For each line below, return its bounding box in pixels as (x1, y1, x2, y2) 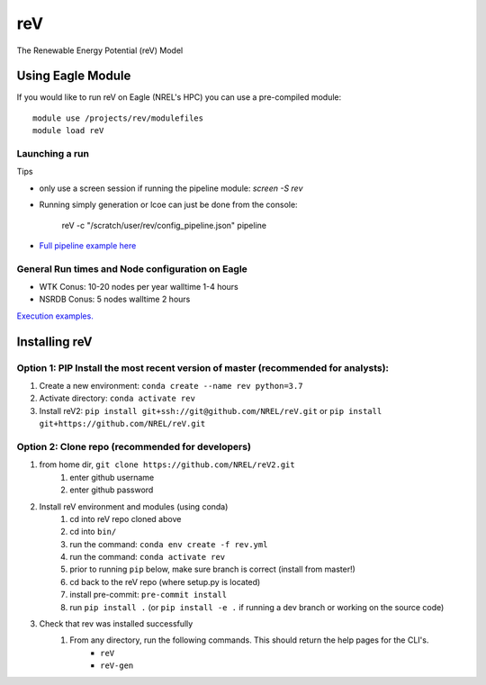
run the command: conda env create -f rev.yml (69, 538, 268, 549)
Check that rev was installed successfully (39, 618, 193, 629)
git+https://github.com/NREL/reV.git (39, 419, 206, 429)
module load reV (32, 126, 104, 136)
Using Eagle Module (16, 68, 131, 84)
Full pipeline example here (39, 239, 137, 251)
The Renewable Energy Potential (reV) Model (16, 45, 184, 56)
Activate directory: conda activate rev (39, 392, 195, 404)
